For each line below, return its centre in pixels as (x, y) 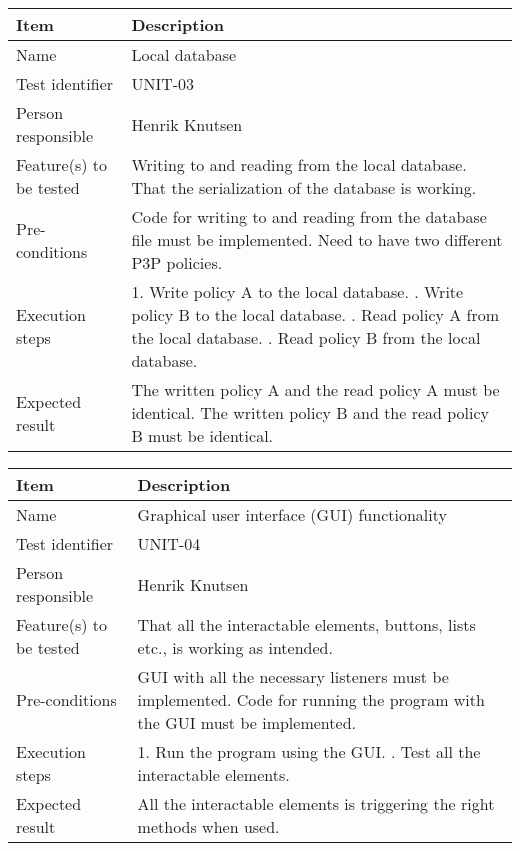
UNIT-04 (169, 543)
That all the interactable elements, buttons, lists (306, 624)
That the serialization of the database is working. (304, 187)
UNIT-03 (163, 83)
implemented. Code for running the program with (311, 699)
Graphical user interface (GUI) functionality (292, 514)
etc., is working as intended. (235, 647)
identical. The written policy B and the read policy (310, 412)
